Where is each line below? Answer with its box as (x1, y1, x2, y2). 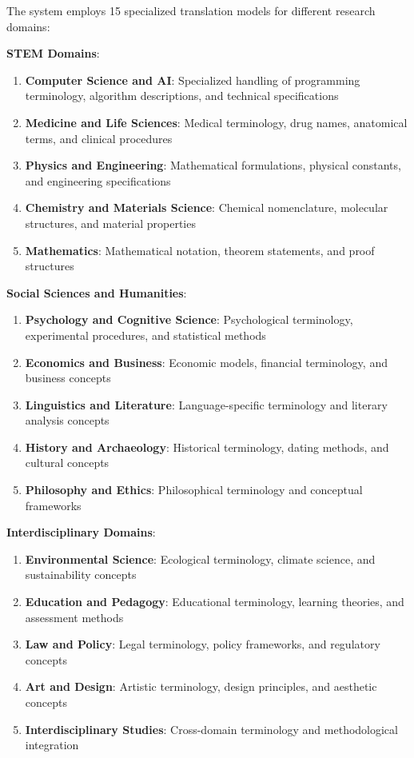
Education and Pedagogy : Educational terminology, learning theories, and (25, 593, 404, 610)
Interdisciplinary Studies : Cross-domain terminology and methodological (25, 720, 398, 737)
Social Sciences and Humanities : (6, 284, 187, 301)
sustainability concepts (25, 566, 137, 583)
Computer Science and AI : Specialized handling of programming (25, 71, 360, 88)
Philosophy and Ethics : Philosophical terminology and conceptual (25, 481, 363, 498)
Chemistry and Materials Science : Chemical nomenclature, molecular (25, 199, 388, 216)
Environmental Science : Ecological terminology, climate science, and (25, 550, 376, 567)
